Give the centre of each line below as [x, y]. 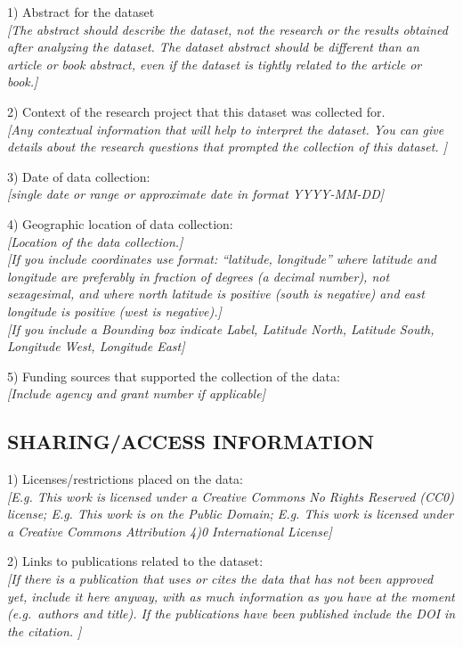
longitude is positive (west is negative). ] [114, 311]
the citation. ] [45, 631]
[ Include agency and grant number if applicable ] [136, 393]
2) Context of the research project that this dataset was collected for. [196, 111]
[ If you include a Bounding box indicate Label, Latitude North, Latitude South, [221, 328]
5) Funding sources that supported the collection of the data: [174, 376]
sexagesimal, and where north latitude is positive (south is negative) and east [216, 294]
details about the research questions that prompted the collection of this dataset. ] [227, 147]
